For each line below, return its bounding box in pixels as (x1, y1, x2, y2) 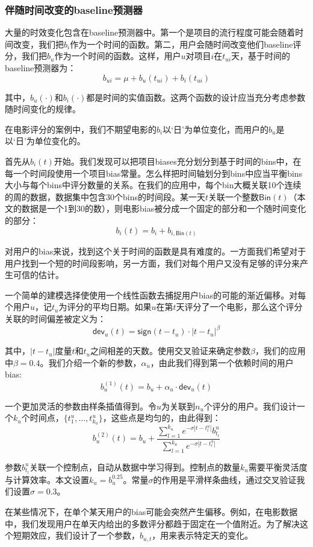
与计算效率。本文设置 (5, 473, 89, 485)
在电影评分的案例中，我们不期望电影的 (5, 122, 156, 135)
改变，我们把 (13, 37, 64, 50)
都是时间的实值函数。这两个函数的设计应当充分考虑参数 (86, 90, 306, 103)
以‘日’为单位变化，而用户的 (163, 122, 268, 135)
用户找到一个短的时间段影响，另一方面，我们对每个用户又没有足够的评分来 (5, 256, 300, 269)
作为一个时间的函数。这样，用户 (54, 49, 181, 62)
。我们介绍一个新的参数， (40, 356, 141, 368)
